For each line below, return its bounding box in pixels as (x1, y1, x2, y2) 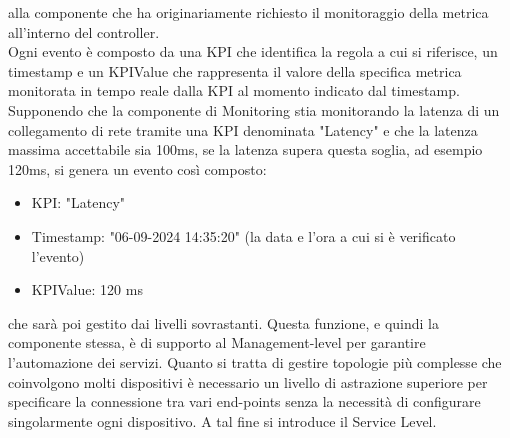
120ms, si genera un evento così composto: (8, 158, 267, 179)
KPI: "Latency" (31, 192, 126, 213)
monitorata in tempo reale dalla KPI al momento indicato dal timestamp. (8, 80, 460, 101)
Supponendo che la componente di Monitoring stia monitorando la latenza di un (8, 99, 500, 120)
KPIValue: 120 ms (31, 279, 143, 300)
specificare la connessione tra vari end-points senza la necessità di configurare (8, 391, 481, 412)
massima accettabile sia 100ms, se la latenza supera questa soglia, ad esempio (8, 139, 483, 160)
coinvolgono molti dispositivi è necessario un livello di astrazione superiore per (8, 371, 488, 392)
